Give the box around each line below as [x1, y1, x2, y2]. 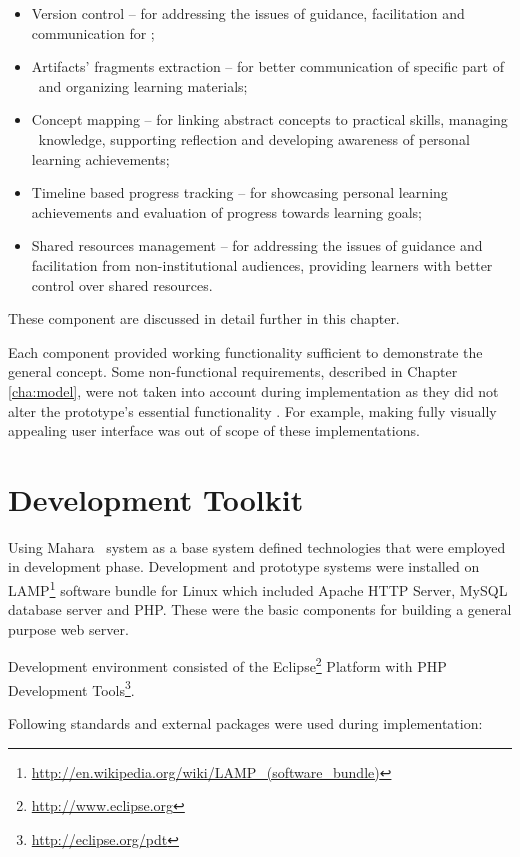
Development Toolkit [8, 478, 304, 519]
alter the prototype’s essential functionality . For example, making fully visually [8, 400, 497, 421]
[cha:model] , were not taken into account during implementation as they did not [8, 380, 499, 401]
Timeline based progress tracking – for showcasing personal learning [31, 182, 448, 203]
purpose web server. [8, 618, 129, 639]
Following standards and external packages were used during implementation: [8, 712, 483, 733]
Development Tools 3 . [8, 676, 135, 700]
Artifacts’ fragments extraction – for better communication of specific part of [31, 56, 504, 77]
